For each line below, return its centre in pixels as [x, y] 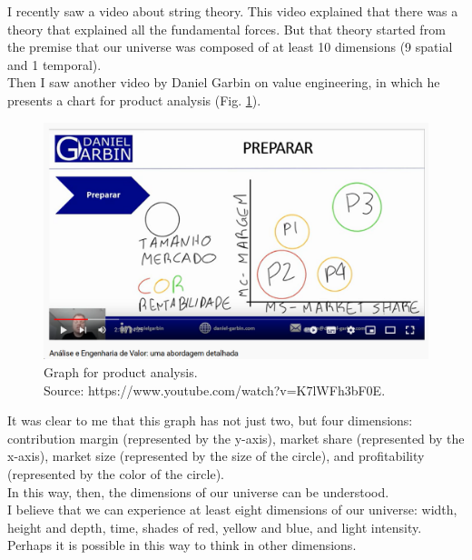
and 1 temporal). [54, 64]
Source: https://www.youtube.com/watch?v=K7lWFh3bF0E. [215, 390]
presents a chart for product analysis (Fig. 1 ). [134, 100]
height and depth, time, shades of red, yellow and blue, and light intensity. [215, 527]
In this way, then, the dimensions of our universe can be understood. [198, 491]
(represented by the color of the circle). [116, 473]
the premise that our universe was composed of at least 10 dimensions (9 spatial [230, 47]
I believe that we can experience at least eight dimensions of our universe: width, [232, 510]
